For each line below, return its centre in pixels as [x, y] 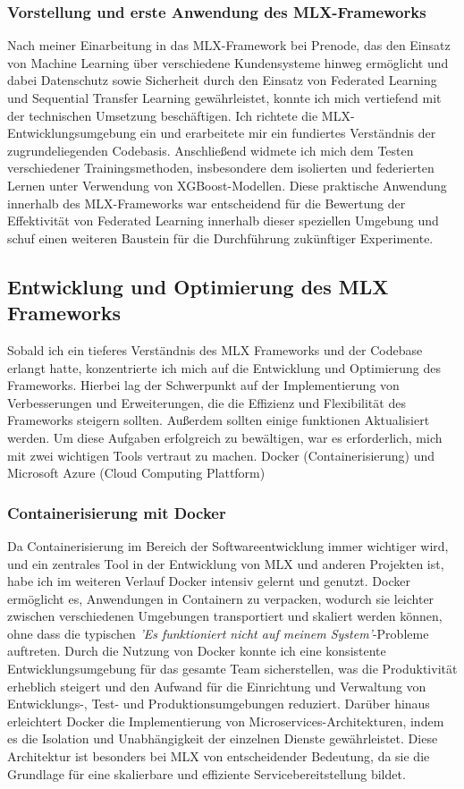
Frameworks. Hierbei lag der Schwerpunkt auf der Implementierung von [203, 385]
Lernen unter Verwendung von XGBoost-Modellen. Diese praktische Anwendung [227, 185]
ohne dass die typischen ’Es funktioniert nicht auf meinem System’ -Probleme [218, 633]
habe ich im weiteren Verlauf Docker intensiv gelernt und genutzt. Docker [209, 581]
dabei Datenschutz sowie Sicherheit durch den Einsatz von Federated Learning [222, 80]
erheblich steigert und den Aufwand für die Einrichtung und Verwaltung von [217, 686]
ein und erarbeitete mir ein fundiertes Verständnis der [288, 133]
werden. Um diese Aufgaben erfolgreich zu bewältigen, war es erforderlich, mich [225, 437]
